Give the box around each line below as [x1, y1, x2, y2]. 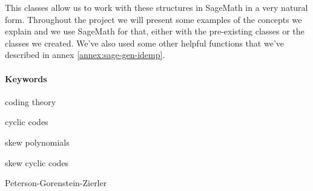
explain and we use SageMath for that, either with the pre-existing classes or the [5, 25, 305, 37]
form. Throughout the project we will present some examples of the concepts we [5, 13, 302, 25]
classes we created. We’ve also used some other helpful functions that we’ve [5, 36, 284, 49]
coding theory [5, 95, 56, 108]
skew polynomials [5, 135, 70, 148]
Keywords [5, 72, 47, 85]
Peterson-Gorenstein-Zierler [5, 176, 107, 189]
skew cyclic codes [5, 156, 69, 169]
